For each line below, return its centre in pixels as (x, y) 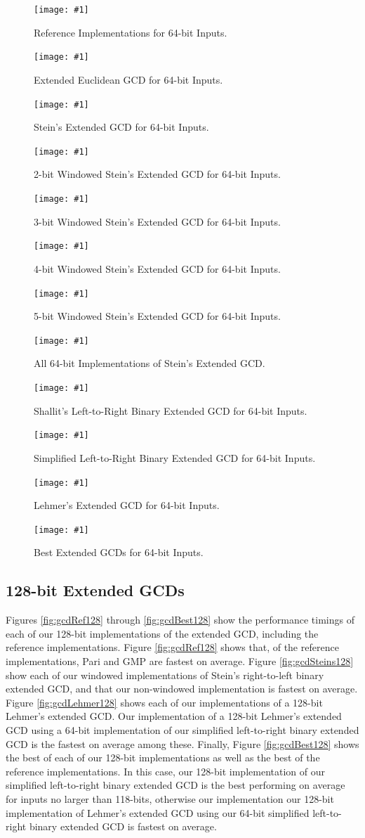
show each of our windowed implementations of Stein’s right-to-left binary (165, 675)
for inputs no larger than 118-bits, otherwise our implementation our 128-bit (170, 798)
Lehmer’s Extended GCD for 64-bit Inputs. (127, 505)
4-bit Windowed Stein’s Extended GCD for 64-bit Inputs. (157, 268)
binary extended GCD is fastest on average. (123, 826)
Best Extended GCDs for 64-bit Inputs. (119, 552)
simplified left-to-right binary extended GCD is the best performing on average (175, 785)
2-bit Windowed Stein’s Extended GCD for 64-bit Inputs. (157, 174)
